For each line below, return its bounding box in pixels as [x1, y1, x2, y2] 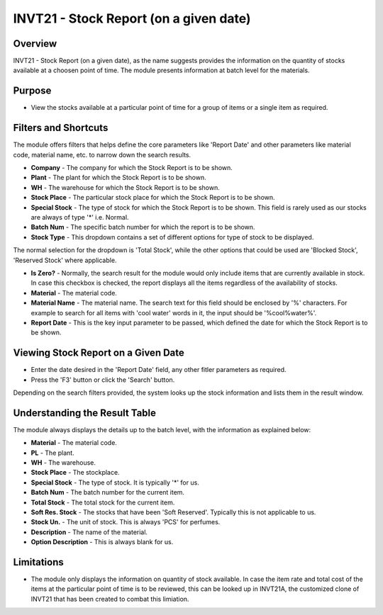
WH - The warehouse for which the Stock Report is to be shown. [30, 183, 220, 191]
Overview [13, 38, 57, 50]
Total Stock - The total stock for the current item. [30, 498, 175, 507]
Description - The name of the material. [30, 528, 148, 536]
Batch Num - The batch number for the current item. [30, 488, 184, 497]
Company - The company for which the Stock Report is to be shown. [30, 164, 233, 172]
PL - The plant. [30, 448, 74, 457]
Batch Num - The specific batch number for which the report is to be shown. [30, 223, 255, 232]
